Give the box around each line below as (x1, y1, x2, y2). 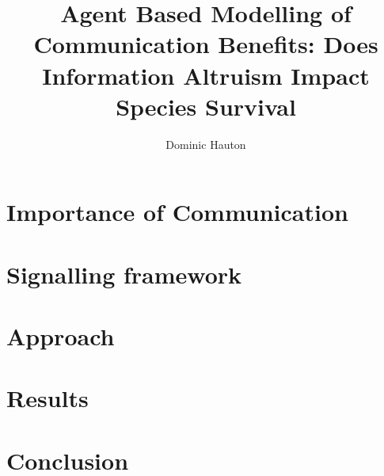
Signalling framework (6, 257, 242, 290)
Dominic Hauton (165, 135, 246, 152)
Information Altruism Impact (42, 59, 370, 91)
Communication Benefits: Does (33, 28, 378, 60)
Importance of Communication (6, 196, 348, 228)
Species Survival (116, 89, 296, 122)
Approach (6, 320, 115, 352)
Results (6, 382, 89, 414)
